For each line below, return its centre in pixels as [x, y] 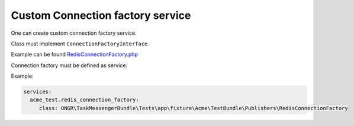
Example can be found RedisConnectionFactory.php [75, 54]
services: [38, 92]
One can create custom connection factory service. [74, 33]
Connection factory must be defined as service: [69, 65]
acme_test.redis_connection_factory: [84, 100]
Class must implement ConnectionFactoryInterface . [80, 44]
